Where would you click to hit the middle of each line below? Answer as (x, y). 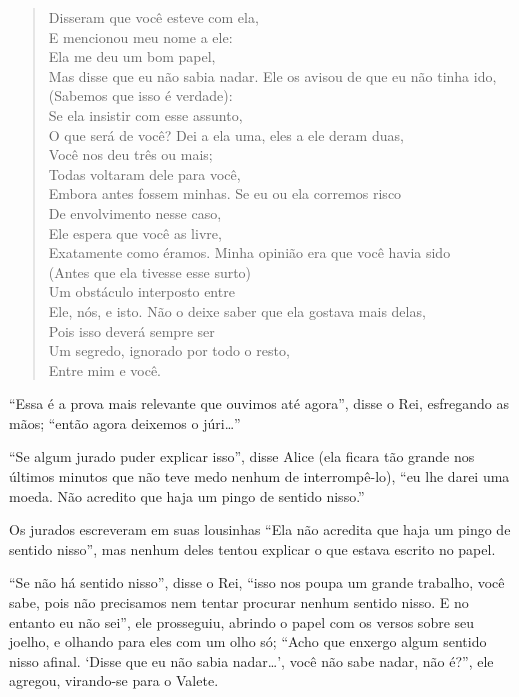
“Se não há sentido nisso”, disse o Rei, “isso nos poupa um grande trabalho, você (257, 582)
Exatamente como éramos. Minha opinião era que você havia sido (249, 252)
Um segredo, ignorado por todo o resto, (169, 350)
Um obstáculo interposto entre (141, 291)
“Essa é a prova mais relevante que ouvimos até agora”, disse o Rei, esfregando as (259, 403)
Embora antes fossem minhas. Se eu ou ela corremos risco (225, 193)
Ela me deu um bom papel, (132, 56)
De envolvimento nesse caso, (135, 212)
